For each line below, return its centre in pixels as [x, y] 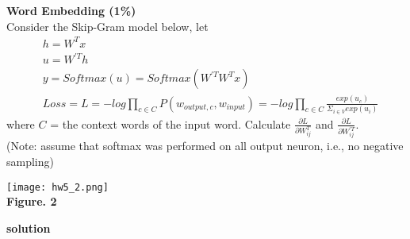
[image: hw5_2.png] [57, 187]
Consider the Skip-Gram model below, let [107, 26]
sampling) [30, 161]
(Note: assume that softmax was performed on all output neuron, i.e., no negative [205, 146]
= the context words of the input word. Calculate [171, 123]
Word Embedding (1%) [71, 10]
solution [29, 227]
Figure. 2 [32, 201]
